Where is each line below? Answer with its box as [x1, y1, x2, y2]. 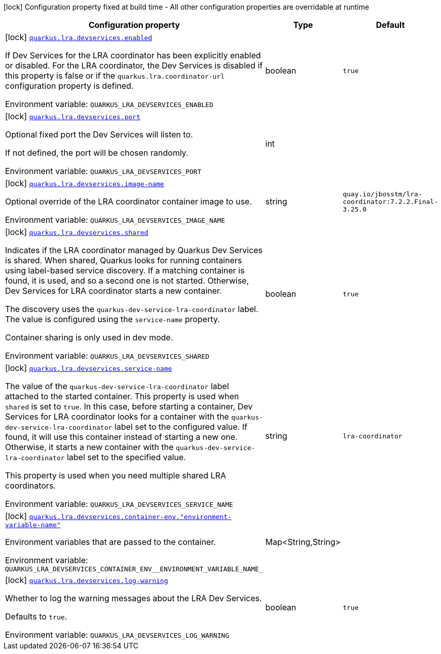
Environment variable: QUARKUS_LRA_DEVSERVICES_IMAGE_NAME [5, 215, 226, 225]
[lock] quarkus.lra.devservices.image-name [5, 178, 164, 188]
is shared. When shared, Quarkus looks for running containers [5, 255, 242, 265]
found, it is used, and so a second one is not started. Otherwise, [5, 276, 249, 286]
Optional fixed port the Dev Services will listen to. [5, 129, 193, 140]
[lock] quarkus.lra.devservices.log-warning [5, 575, 168, 585]
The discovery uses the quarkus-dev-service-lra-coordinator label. [5, 304, 259, 314]
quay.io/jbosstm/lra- [343, 190, 422, 198]
